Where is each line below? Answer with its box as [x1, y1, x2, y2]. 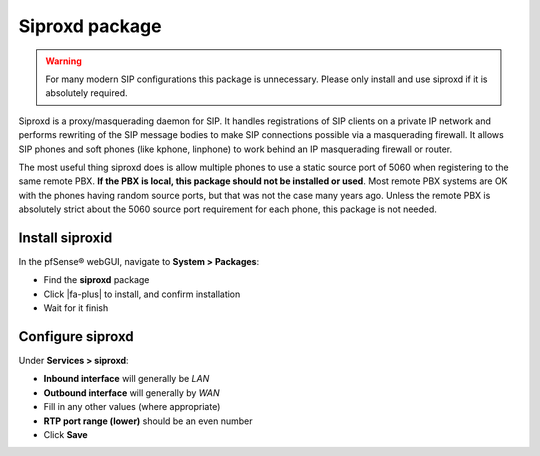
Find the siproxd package [43, 274, 150, 286]
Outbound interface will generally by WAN [43, 386, 220, 399]
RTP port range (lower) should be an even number [43, 415, 253, 427]
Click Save [43, 429, 89, 440]
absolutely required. [45, 87, 129, 99]
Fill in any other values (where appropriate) [43, 401, 221, 413]
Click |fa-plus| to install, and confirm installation [43, 288, 241, 300]
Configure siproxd [18, 328, 134, 345]
